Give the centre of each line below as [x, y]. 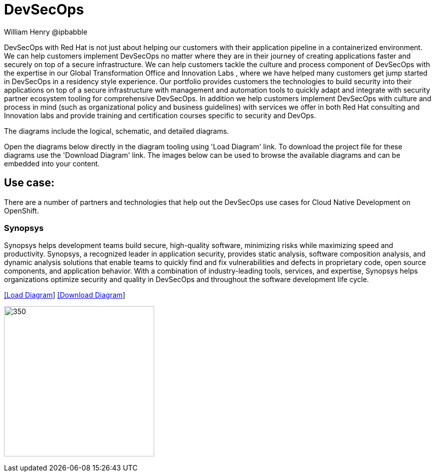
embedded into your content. [52, 163]
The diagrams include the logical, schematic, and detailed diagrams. [117, 131]
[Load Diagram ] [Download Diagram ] [65, 295]
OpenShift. [22, 210]
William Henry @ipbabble [46, 32]
